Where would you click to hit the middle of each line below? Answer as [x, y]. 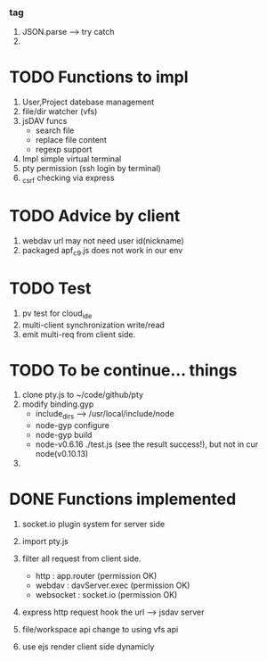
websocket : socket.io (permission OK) [106, 595]
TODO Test [50, 288]
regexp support [64, 150]
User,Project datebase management [88, 102]
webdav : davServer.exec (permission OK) [113, 585]
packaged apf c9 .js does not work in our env [102, 251]
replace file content [71, 140]
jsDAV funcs [44, 121]
